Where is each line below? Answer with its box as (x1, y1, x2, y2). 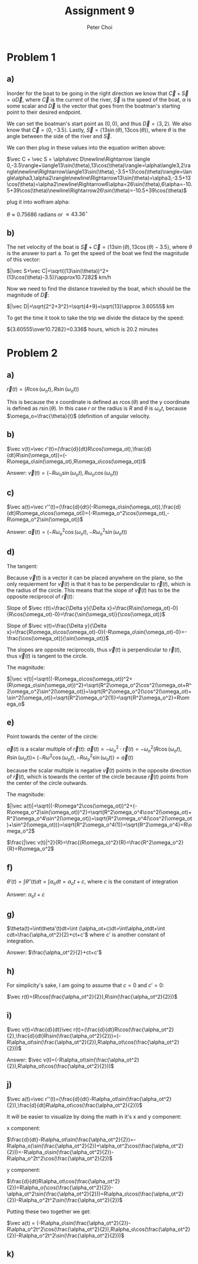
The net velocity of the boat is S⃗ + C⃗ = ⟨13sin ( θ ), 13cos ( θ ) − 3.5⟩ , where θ (6, 243, 192, 250)
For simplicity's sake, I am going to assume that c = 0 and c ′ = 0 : (6, 982, 164, 989)
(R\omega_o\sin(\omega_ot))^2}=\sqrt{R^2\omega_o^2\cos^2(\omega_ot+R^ (6, 681, 192, 689)
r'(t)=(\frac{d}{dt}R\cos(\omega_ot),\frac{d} (45, 445, 152, 452)
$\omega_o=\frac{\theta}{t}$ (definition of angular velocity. (6, 412, 151, 419)
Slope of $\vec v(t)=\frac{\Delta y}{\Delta (6, 622, 107, 629)
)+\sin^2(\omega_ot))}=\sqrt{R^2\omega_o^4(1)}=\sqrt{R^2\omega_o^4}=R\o (6, 821, 192, 828)
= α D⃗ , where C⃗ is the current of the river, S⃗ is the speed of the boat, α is (6, 96, 192, 103)
